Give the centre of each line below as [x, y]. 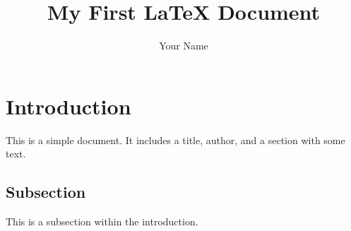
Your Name [184, 46]
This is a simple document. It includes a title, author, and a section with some [175, 140]
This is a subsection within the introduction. [102, 221]
